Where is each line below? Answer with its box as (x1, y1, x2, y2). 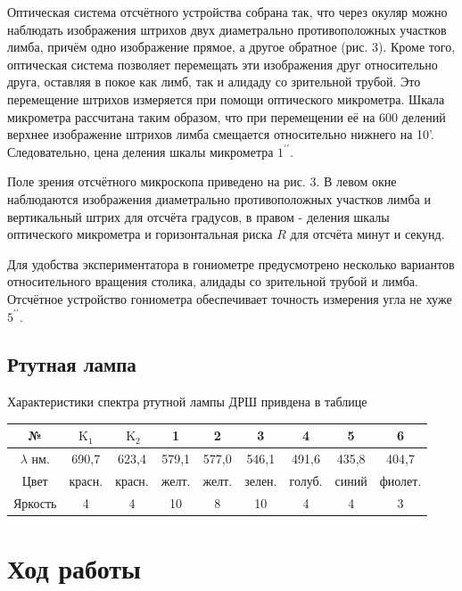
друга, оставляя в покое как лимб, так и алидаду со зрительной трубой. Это (7, 72, 421, 91)
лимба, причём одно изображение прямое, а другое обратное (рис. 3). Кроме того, (7, 37, 456, 56)
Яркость (13, 493, 57, 512)
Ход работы (7, 550, 141, 587)
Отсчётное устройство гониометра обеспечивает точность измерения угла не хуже (7, 289, 452, 308)
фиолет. (379, 472, 422, 490)
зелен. (244, 472, 277, 490)
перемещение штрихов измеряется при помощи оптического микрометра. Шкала (7, 89, 445, 108)
